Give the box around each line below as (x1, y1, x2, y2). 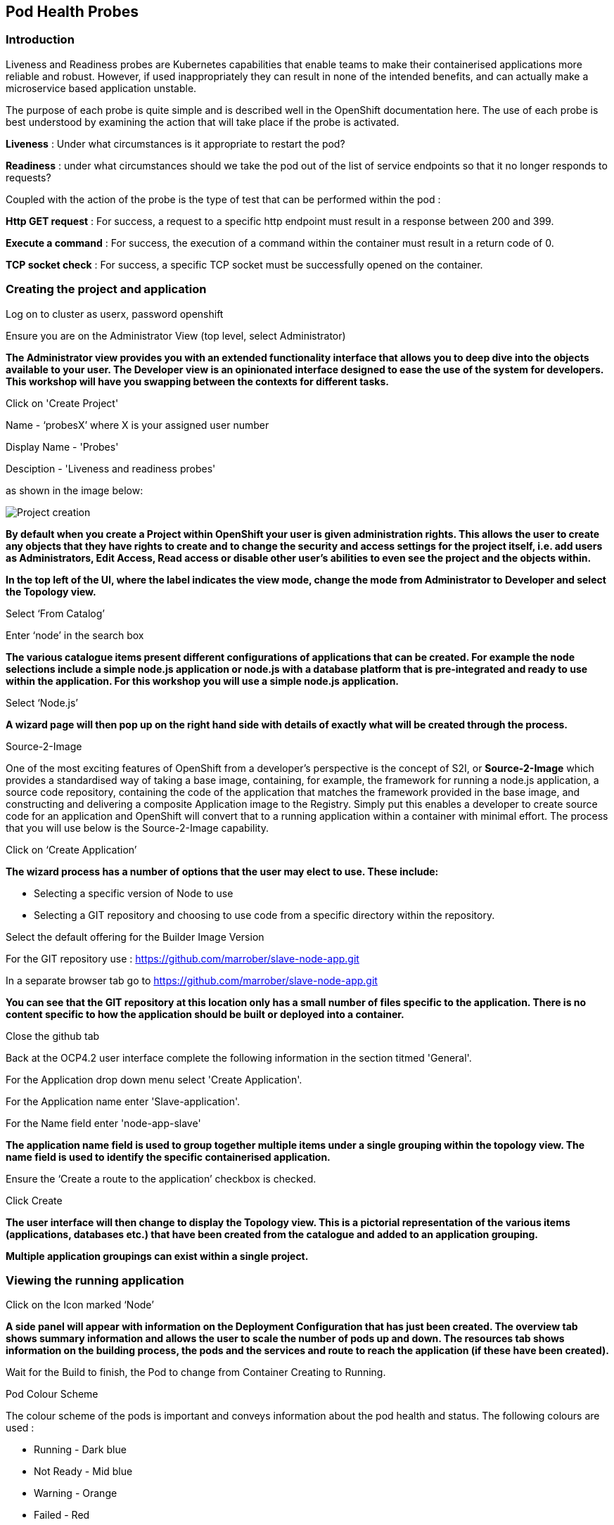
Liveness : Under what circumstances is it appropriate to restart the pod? (6, 137, 345, 150)
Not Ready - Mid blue (34, 1465, 133, 1478)
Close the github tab (6, 1029, 100, 1042)
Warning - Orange (34, 1487, 117, 1500)
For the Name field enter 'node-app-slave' (6, 1117, 201, 1129)
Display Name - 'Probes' (6, 440, 119, 453)
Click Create (6, 1194, 63, 1207)
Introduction (6, 32, 75, 47)
